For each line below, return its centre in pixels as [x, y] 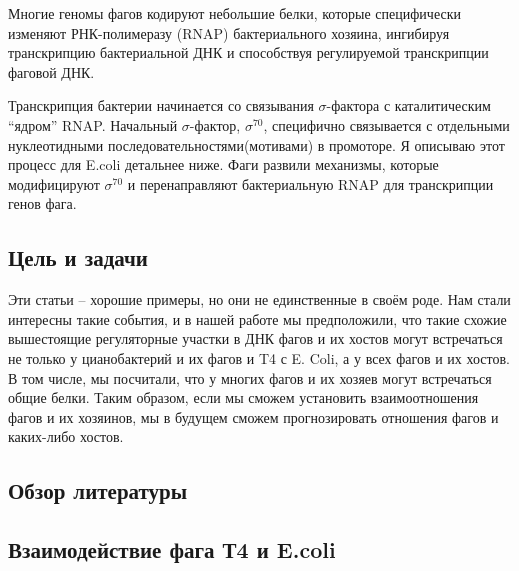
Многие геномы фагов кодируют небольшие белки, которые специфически [234, 13]
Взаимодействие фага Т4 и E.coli [172, 549]
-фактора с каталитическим [408, 105]
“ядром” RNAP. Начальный [93, 124]
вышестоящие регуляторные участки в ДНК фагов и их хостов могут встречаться [255, 338]
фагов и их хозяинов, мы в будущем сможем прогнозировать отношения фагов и [253, 416]
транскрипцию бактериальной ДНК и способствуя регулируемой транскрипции [248, 52]
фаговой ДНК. [51, 71]
